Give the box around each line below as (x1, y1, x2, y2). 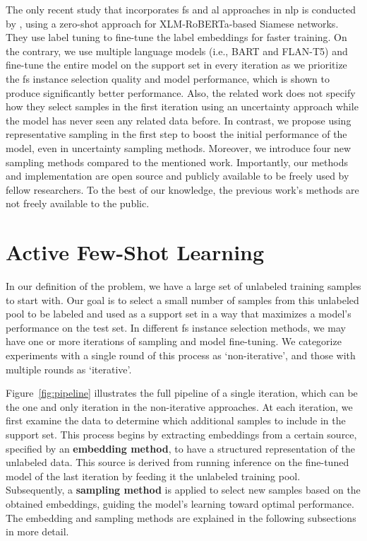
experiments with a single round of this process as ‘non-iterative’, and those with (6, 348, 356, 362)
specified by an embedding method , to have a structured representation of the (6, 441, 356, 455)
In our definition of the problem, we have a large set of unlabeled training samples (6, 279, 361, 293)
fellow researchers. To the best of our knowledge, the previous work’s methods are (6, 182, 359, 197)
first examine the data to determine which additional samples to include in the (6, 413, 346, 428)
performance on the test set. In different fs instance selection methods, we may (6, 320, 346, 335)
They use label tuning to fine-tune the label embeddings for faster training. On (6, 30, 347, 45)
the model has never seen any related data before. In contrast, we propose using (6, 112, 351, 127)
